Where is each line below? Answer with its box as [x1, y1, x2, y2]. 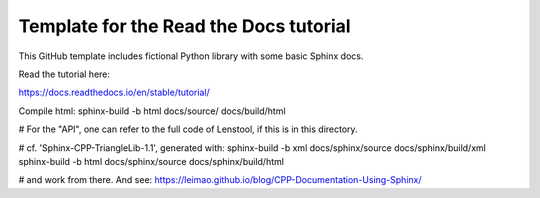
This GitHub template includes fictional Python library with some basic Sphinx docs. [18, 50, 364, 62]
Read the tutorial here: [18, 68, 110, 80]
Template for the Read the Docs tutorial [18, 15, 351, 37]
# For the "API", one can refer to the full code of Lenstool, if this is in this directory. [18, 123, 359, 135]
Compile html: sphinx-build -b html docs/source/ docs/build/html [18, 105, 286, 117]
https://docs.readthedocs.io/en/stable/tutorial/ [18, 86, 210, 99]
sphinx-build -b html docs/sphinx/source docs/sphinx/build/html [18, 155, 285, 167]
